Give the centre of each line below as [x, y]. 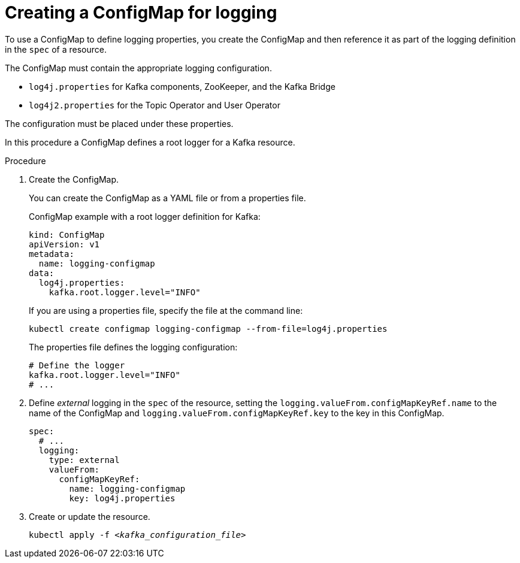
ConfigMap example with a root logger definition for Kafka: [145, 216]
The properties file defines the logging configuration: [133, 347]
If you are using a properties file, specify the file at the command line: [166, 310]
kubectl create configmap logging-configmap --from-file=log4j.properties [208, 329]
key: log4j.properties [122, 498]
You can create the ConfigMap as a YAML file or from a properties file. [167, 198]
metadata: [52, 254]
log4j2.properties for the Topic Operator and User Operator [155, 105]
